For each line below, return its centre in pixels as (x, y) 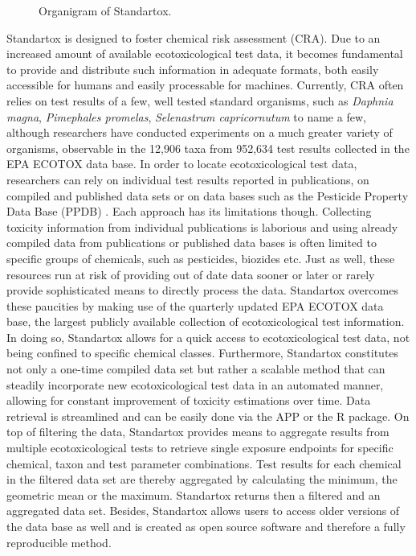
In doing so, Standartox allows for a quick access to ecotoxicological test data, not (208, 337)
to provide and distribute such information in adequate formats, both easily (193, 69)
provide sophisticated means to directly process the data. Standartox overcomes (202, 290)
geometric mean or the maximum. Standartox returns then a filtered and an (194, 494)
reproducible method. (59, 542)
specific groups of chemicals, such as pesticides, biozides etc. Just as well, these (201, 258)
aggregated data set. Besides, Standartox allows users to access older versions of (203, 511)
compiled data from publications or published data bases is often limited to (192, 243)
